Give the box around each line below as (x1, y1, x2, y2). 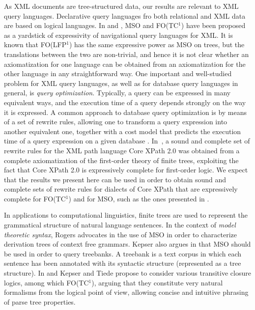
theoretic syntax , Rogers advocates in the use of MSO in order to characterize (4, 229, 237, 239)
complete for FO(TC (4, 193, 66, 203)
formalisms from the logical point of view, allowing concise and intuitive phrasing (4, 287, 249, 297)
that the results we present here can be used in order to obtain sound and (4, 174, 227, 184)
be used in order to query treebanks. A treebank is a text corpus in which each (4, 248, 242, 258)
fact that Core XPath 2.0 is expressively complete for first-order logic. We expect (4, 165, 248, 175)
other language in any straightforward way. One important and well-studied (4, 68, 232, 79)
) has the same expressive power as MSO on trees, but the (69, 39, 245, 50)
